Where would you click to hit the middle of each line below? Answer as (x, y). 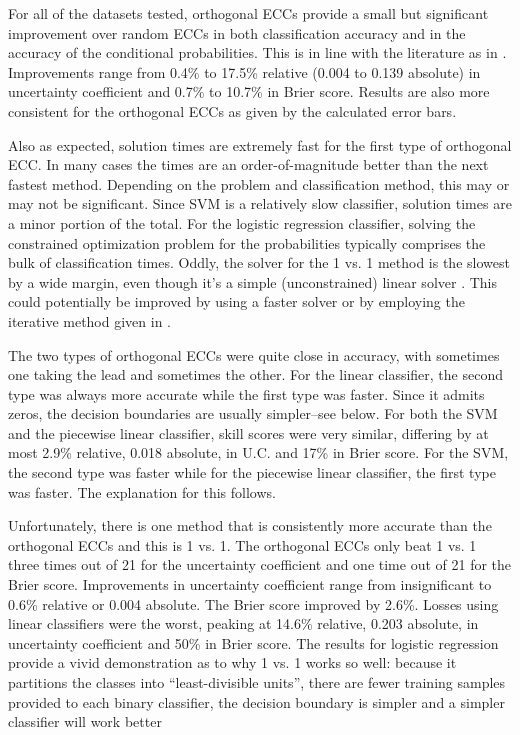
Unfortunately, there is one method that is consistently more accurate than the (250, 525)
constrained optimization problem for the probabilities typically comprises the (247, 242)
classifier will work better (85, 721)
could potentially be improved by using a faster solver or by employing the (236, 301)
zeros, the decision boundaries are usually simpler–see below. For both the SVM (253, 413)
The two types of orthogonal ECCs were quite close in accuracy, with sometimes (254, 354)
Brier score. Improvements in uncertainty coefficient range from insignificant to (250, 584)
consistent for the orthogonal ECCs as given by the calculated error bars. (232, 110)
